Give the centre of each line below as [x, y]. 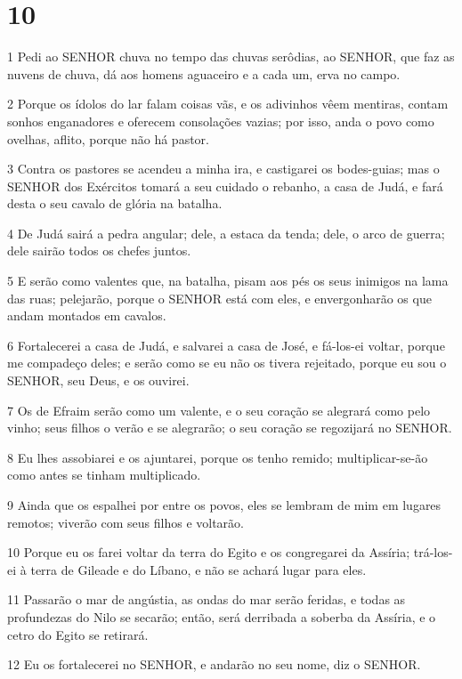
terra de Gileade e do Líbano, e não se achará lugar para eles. [199, 569]
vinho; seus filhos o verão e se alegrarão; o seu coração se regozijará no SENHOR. [230, 428]
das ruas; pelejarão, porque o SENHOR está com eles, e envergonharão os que [219, 298]
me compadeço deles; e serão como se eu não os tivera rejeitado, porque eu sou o [227, 363]
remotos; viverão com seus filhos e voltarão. [126, 522]
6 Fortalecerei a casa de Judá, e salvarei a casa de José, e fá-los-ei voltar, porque [226, 345]
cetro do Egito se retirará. [78, 634]
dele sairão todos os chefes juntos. [99, 251]
